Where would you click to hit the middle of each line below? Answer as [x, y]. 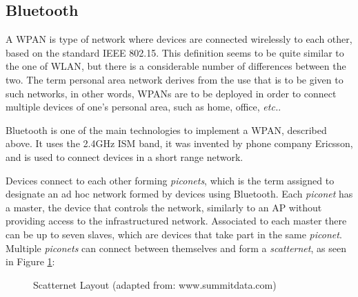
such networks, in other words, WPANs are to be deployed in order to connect [171, 93]
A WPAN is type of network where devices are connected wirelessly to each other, [179, 39]
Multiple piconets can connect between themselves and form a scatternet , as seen [176, 248]
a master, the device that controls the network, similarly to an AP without [164, 207]
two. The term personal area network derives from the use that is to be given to [175, 79]
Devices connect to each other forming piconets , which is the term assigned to [170, 180]
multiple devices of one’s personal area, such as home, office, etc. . [143, 107]
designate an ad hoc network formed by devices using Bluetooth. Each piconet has [179, 194]
